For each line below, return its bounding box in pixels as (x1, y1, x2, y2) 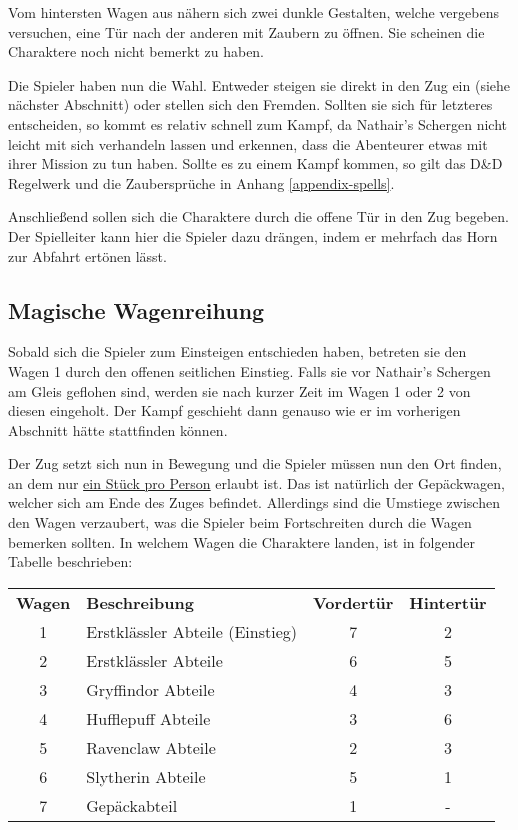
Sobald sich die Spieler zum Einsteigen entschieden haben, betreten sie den (8, 341, 467, 362)
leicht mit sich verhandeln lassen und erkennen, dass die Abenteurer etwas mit (8, 133, 488, 154)
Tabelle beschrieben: (8, 551, 133, 572)
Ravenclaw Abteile (86, 735, 216, 759)
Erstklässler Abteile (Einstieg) (86, 619, 297, 643)
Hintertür (409, 590, 487, 614)
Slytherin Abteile (86, 764, 206, 788)
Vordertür (312, 590, 394, 614)
